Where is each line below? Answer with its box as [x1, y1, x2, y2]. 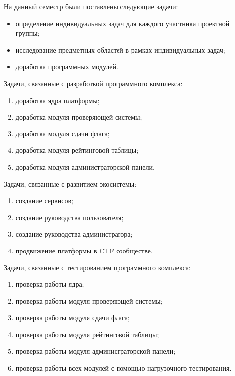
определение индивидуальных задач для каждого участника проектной [15, 18, 230, 28]
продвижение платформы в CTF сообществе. [15, 245, 153, 255]
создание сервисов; [15, 195, 73, 206]
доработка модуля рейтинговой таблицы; [15, 145, 139, 155]
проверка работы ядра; [15, 279, 84, 289]
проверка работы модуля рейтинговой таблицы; [15, 329, 159, 339]
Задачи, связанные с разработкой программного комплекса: [4, 78, 183, 88]
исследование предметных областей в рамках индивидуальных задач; [15, 44, 225, 55]
